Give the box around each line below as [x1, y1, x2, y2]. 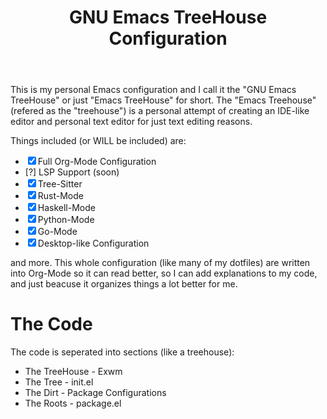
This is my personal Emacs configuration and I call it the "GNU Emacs [10, 84, 297, 96]
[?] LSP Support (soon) [24, 166, 120, 178]
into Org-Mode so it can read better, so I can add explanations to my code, [10, 267, 318, 280]
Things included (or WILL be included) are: [10, 135, 187, 147]
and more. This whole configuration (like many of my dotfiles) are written [10, 257, 311, 269]
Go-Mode [37, 226, 78, 238]
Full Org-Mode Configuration [37, 156, 157, 168]
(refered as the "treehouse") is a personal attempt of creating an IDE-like [10, 105, 310, 117]
